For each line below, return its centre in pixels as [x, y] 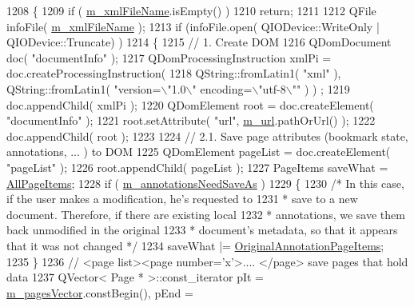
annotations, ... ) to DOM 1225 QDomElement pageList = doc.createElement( [199, 152]
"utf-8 [272, 88]
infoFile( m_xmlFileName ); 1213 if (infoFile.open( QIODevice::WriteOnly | [193, 26]
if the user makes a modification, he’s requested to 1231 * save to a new [182, 199]
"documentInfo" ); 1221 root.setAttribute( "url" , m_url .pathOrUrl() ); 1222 [191, 120]
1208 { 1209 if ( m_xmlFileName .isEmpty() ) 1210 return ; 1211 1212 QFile [191, 10]
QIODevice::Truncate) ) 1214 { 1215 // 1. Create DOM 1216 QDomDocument [199, 42]
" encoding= [222, 88]
